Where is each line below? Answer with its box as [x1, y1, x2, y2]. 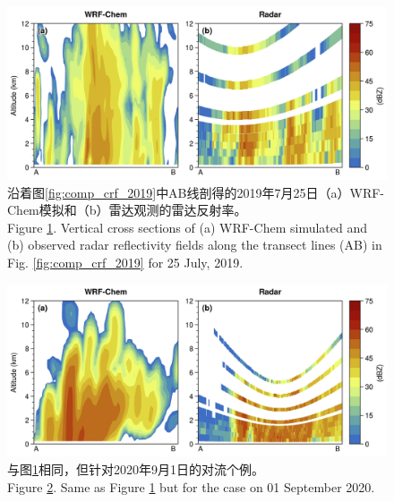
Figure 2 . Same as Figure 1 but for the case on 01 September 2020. [7, 477, 375, 496]
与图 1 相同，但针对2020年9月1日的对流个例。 [7, 460, 264, 479]
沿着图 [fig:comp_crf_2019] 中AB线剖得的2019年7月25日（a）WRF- [7, 183, 385, 201]
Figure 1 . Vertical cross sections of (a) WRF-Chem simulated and [7, 217, 367, 236]
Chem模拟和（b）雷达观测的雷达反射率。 [7, 200, 247, 219]
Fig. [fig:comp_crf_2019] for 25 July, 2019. [7, 252, 244, 271]
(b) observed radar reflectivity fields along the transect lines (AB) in [7, 235, 382, 254]
